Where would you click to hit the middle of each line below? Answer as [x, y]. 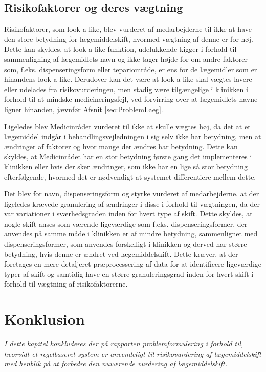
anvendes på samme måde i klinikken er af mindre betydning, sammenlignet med [131, 234]
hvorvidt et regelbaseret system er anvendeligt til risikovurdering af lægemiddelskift [133, 353]
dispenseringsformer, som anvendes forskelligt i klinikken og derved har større [126, 244]
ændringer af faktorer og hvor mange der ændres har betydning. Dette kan [121, 146]
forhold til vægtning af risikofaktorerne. [66, 284]
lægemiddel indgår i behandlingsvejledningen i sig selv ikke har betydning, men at [133, 136]
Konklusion [45, 319]
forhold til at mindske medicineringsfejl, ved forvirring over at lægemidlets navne [131, 99]
